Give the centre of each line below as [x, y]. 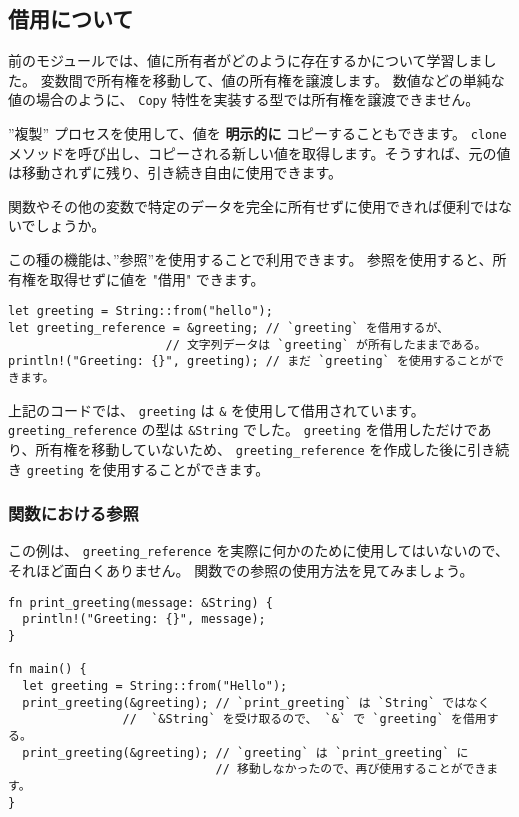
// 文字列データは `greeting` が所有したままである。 [326, 344]
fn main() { [47, 669]
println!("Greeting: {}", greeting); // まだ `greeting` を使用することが [250, 361]
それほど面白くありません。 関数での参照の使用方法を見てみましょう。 [241, 570]
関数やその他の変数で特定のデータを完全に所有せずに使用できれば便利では [253, 205]
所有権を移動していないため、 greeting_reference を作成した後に [251, 448]
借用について [71, 18]
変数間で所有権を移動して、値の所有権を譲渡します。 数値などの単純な [272, 79]
